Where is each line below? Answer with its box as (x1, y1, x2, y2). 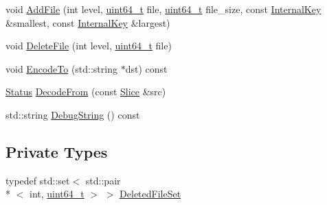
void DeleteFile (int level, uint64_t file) (5, 38, 172, 53)
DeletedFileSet (120, 186, 181, 201)
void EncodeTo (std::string (5, 61, 117, 75)
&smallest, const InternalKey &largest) (5, 15, 170, 29)
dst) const (125, 61, 168, 75)
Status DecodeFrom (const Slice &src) (5, 84, 166, 99)
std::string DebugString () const (5, 107, 140, 121)
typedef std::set (5, 173, 70, 187)
